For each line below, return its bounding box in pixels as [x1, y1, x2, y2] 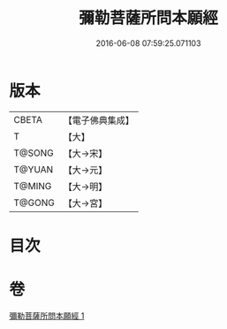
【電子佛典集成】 [63, 114, 134, 126]
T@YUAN [13, 163, 54, 175]
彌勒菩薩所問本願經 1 [9, 310, 85, 321]
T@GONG [13, 196, 55, 209]
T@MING [13, 180, 52, 192]
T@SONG [13, 147, 55, 159]
